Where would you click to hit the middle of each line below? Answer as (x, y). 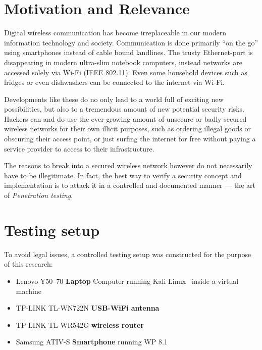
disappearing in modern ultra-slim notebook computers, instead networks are (123, 62)
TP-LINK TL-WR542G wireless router (80, 324)
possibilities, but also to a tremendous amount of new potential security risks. (124, 109)
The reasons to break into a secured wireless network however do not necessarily (128, 165)
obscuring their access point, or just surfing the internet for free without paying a (130, 139)
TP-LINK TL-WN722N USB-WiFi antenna (88, 308)
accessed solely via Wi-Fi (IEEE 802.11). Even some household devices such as (126, 72)
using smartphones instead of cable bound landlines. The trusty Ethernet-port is (128, 52)
